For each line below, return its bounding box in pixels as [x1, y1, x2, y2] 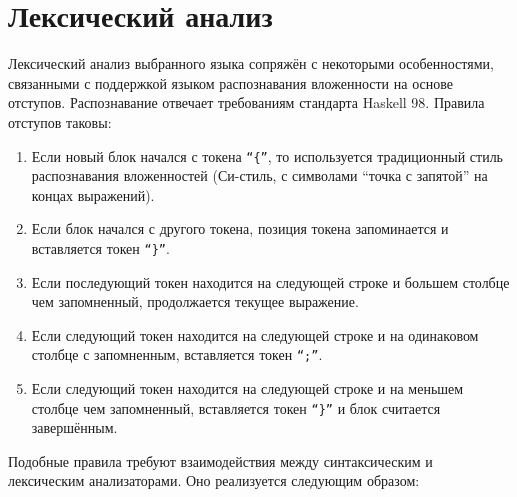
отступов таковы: [8, 111, 112, 132]
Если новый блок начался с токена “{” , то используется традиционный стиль [31, 145, 503, 166]
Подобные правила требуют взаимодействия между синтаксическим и [8, 450, 433, 471]
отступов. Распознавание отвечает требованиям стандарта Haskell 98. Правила [8, 92, 485, 113]
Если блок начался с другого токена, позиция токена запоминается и [31, 218, 449, 239]
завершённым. [31, 417, 118, 438]
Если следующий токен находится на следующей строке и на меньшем [31, 378, 464, 399]
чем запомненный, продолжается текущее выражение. [31, 291, 359, 312]
